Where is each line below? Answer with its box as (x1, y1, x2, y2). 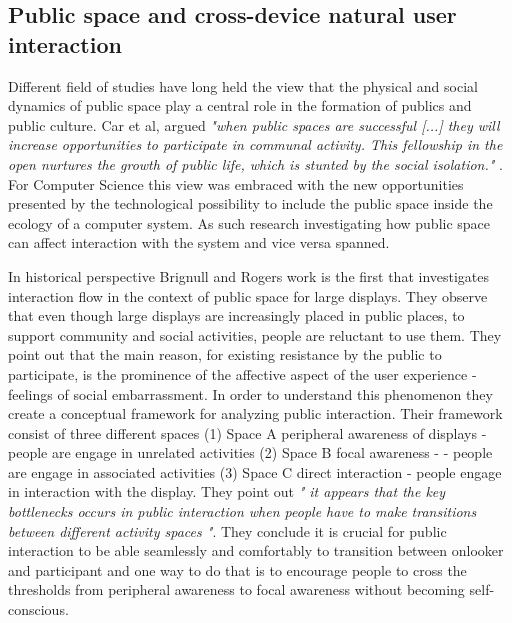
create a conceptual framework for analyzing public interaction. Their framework (8, 403, 503, 424)
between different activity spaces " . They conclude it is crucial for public (8, 520, 447, 541)
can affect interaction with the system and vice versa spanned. (8, 232, 390, 253)
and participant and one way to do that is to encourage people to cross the (8, 559, 467, 580)
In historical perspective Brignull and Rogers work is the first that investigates (8, 265, 490, 286)
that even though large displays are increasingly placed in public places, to (8, 305, 465, 326)
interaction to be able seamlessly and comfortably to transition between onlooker (8, 540, 504, 561)
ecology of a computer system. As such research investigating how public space (8, 212, 491, 233)
